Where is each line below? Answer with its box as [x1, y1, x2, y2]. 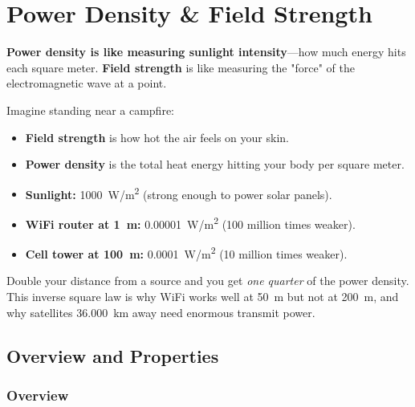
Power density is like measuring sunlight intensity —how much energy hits [6, 43, 406, 60]
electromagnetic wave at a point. [6, 75, 167, 92]
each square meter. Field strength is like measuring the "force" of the [6, 59, 355, 75]
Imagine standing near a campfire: [6, 101, 174, 118]
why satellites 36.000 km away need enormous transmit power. [6, 303, 315, 320]
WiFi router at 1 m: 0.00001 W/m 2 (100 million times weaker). [25, 213, 356, 232]
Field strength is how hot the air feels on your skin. [25, 128, 289, 145]
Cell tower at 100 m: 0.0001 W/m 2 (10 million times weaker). [25, 243, 348, 262]
